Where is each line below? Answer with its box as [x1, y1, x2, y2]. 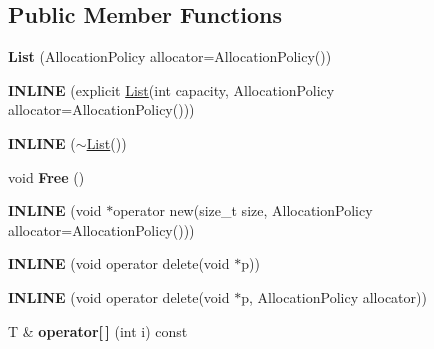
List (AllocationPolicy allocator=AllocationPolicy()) [8, 46, 332, 67]
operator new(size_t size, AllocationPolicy [113, 200, 373, 221]
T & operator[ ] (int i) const [8, 320, 188, 341]
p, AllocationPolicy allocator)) [241, 286, 427, 307]
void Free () [8, 166, 85, 187]
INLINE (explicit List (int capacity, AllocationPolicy [8, 79, 335, 100]
